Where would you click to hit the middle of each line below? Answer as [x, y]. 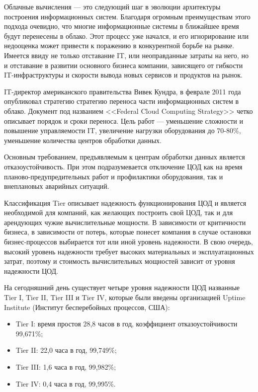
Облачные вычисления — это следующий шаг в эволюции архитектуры [112, 6]
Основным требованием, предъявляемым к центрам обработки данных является [125, 157]
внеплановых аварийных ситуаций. [57, 186]
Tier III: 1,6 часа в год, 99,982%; [66, 367]
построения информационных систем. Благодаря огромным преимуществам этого [127, 16]
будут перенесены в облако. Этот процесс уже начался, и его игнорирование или [127, 36]
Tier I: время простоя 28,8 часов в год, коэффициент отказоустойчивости [127, 324]
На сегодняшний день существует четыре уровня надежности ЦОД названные [122, 287]
